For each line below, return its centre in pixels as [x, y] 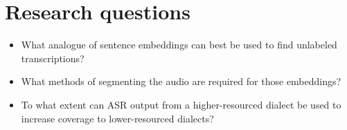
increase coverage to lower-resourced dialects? [117, 118]
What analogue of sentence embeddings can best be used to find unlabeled [179, 45]
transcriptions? [53, 58]
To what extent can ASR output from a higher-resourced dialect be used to [181, 104]
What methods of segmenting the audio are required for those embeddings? [181, 81]
